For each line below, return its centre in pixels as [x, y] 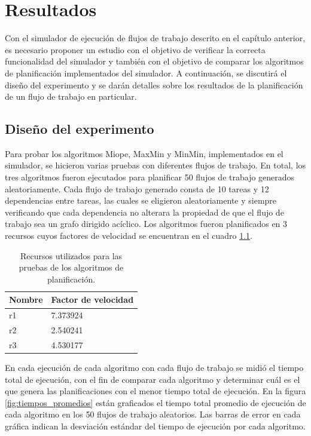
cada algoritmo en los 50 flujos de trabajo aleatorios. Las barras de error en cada [153, 414]
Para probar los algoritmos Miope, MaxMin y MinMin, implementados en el [144, 153]
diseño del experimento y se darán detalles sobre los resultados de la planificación [154, 85]
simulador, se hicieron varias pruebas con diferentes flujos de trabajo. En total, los [155, 165]
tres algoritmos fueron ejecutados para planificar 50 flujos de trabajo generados [150, 177]
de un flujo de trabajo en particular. [71, 96]
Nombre [26, 300]
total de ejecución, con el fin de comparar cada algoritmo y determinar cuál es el [153, 379]
